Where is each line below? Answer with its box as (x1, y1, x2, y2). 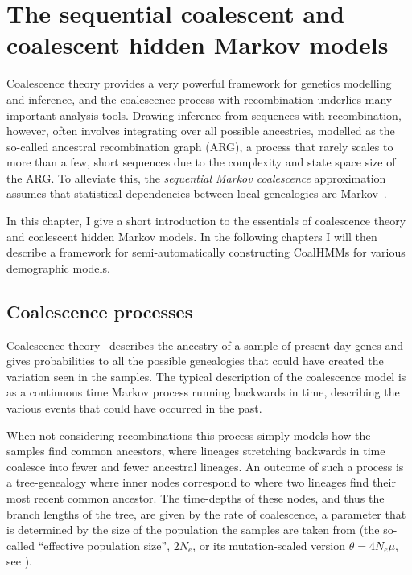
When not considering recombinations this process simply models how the (6, 426, 371, 443)
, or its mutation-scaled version (192, 536, 346, 553)
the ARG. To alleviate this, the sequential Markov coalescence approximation (6, 169, 386, 186)
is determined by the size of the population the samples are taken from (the (6, 521, 380, 538)
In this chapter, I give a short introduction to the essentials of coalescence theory (6, 212, 406, 229)
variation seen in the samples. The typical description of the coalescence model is (6, 368, 406, 384)
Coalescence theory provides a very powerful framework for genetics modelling (6, 75, 392, 92)
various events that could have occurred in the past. (6, 400, 262, 417)
